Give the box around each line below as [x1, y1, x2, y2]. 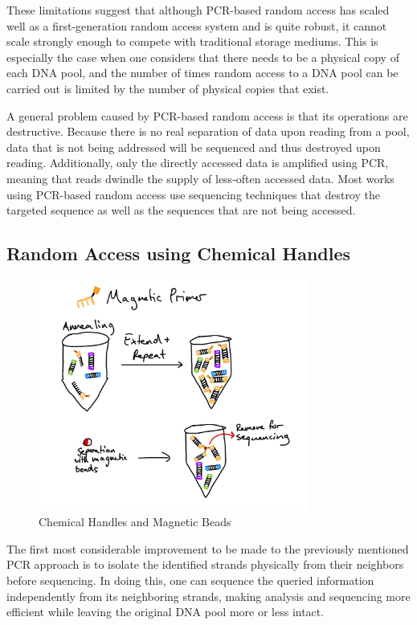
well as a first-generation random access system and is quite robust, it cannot [6, 17, 387, 34]
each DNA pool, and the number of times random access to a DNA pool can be [6, 64, 399, 81]
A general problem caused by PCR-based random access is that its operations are [6, 107, 408, 124]
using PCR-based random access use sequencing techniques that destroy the [6, 186, 380, 202]
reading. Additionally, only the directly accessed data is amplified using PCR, [6, 154, 389, 171]
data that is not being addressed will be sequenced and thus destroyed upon [6, 138, 381, 155]
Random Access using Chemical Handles [6, 241, 351, 266]
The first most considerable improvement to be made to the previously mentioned [6, 540, 409, 557]
